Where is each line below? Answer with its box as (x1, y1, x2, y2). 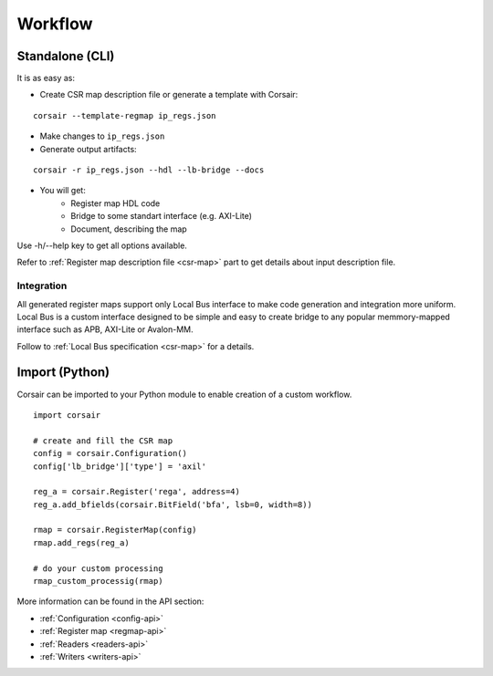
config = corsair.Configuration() (33, 448, 187, 459)
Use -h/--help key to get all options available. (16, 240, 187, 251)
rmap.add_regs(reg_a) (33, 537, 130, 547)
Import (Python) (16, 365, 110, 380)
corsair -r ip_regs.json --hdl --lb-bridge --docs (33, 165, 265, 175)
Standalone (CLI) (16, 48, 115, 64)
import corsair (33, 410, 101, 420)
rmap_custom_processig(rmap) (33, 576, 163, 587)
